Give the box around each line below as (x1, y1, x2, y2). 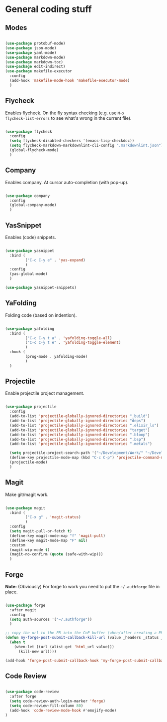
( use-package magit (5, 505, 46, 510)
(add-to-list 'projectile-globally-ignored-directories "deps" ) (9, 418, 146, 424)
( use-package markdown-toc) (5, 59, 64, 64)
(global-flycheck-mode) (9, 148, 59, 153)
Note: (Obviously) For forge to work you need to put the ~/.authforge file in (5, 583, 160, 589)
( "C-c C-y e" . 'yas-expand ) (25, 257, 85, 262)
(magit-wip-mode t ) (9, 547, 50, 552)
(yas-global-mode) (9, 271, 48, 276)
